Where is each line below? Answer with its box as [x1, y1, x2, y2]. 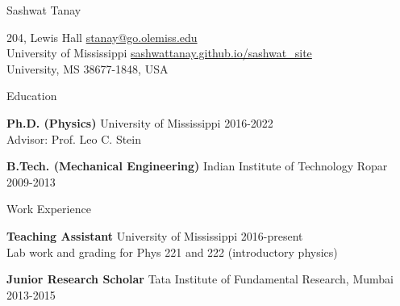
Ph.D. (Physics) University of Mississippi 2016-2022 [6, 114, 273, 131]
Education [6, 87, 57, 104]
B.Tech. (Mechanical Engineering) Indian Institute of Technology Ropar [6, 157, 388, 174]
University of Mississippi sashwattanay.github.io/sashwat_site [6, 44, 312, 61]
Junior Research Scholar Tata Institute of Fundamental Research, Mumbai [6, 270, 394, 287]
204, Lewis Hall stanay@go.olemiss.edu [6, 28, 198, 45]
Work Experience [6, 200, 91, 217]
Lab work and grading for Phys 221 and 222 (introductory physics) [6, 243, 338, 260]
